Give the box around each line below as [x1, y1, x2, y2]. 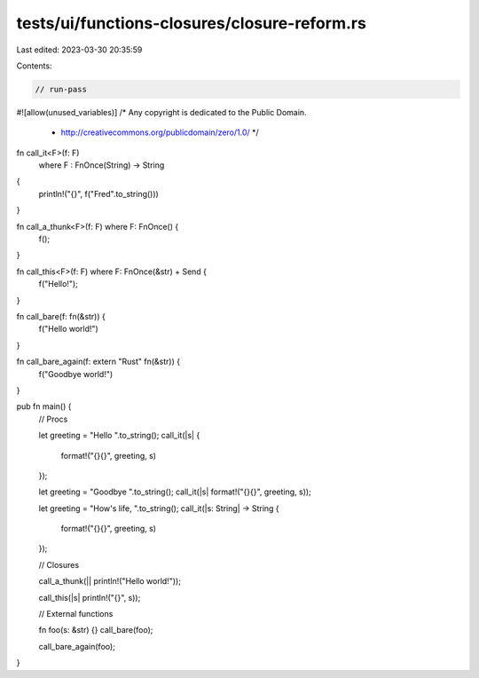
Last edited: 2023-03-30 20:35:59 [16, 44, 143, 55]
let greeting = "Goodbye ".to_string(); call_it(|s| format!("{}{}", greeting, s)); [38, 486, 312, 497]
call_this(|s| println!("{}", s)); [38, 592, 141, 603]
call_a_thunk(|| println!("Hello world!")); [38, 576, 182, 587]
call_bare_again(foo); [38, 641, 115, 651]
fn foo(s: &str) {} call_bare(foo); [38, 625, 153, 635]
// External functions [38, 609, 114, 619]
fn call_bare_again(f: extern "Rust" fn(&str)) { [16, 356, 181, 367]
